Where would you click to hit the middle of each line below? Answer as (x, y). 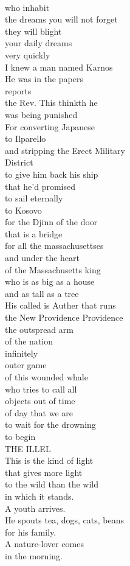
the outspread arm (39, 329)
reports (18, 90)
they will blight (33, 31)
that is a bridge (34, 233)
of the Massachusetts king (53, 269)
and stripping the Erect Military (65, 150)
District (19, 162)
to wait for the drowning (50, 424)
